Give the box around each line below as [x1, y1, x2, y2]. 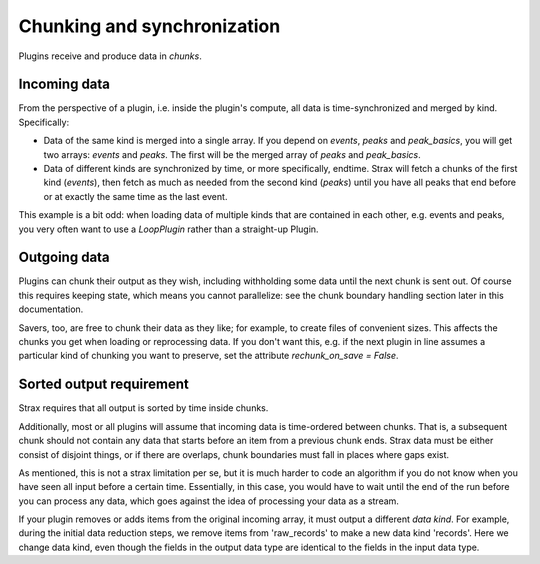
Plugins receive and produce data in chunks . [18, 50, 202, 62]
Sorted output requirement [18, 376, 189, 393]
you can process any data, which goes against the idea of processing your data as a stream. [18, 495, 400, 507]
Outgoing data [18, 249, 110, 266]
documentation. [18, 303, 84, 315]
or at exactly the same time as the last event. [43, 190, 228, 202]
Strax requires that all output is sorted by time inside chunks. [18, 402, 269, 414]
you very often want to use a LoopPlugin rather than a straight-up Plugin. [18, 223, 319, 235]
